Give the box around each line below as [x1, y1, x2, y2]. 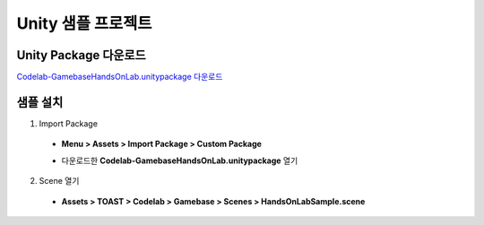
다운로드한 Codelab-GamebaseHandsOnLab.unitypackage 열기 [61, 155, 298, 166]
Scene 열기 [39, 176, 80, 186]
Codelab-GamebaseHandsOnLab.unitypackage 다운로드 [16, 72, 223, 82]
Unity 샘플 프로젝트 [16, 13, 152, 33]
